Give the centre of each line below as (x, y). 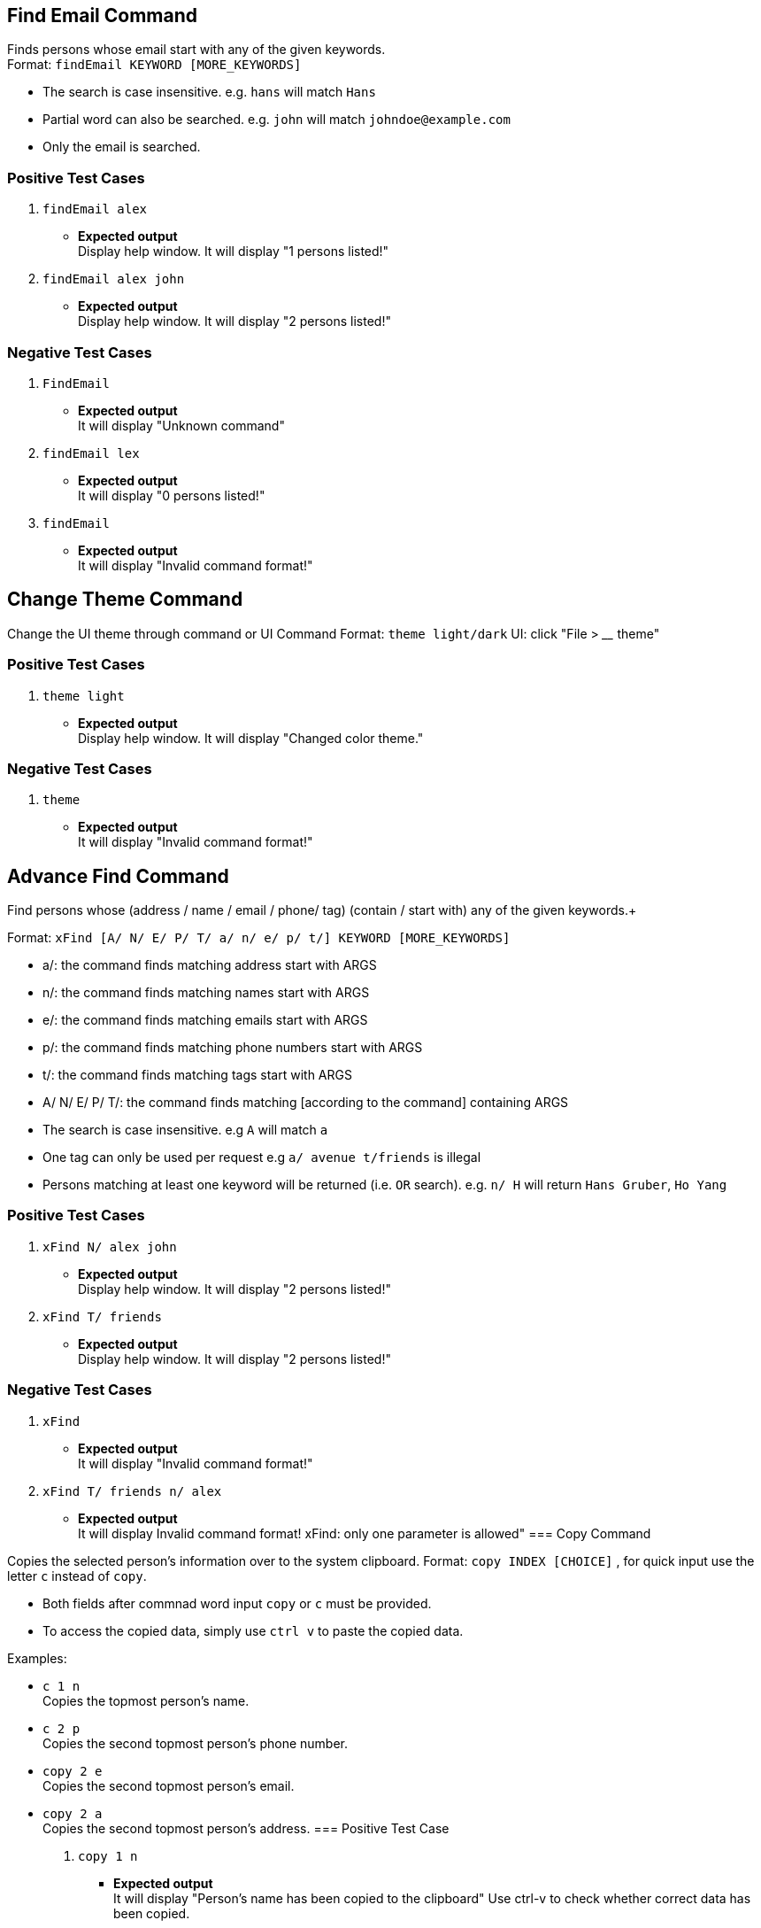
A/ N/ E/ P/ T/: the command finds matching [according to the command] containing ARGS (306, 1103)
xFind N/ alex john (110, 1247)
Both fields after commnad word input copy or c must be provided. (237, 1603)
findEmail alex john (114, 279)
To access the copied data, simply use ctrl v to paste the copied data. (253, 1630)
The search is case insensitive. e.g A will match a (185, 1130)
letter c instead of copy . (77, 1576)
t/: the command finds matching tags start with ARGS (197, 1075)
